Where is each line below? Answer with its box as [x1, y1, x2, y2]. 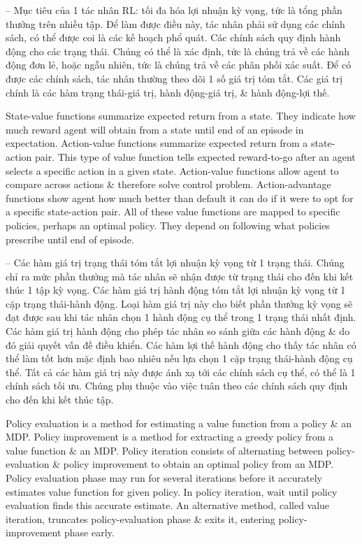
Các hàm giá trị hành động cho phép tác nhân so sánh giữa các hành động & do [6, 324, 350, 338]
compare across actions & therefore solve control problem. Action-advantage [6, 177, 331, 192]
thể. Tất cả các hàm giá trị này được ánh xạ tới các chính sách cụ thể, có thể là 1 [6, 364, 356, 379]
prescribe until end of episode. [6, 231, 134, 246]
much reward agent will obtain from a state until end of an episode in [6, 122, 304, 136]
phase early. [64, 525, 115, 540]
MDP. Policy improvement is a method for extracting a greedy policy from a [6, 429, 334, 444]
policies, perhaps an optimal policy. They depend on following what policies [6, 217, 330, 232]
